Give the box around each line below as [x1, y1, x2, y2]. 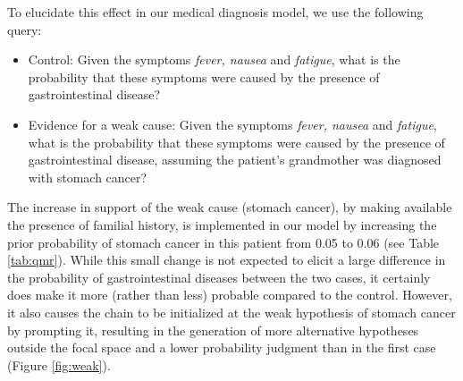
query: [7, 20, 42, 38]
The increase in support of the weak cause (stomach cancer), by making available [7, 198, 452, 216]
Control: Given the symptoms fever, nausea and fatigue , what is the [28, 50, 400, 69]
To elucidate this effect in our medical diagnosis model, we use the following [7, 3, 424, 21]
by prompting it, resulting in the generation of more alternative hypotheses [7, 320, 419, 339]
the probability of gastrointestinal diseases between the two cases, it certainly [7, 267, 431, 286]
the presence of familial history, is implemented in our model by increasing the [7, 215, 437, 233]
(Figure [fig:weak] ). [7, 355, 111, 374]
